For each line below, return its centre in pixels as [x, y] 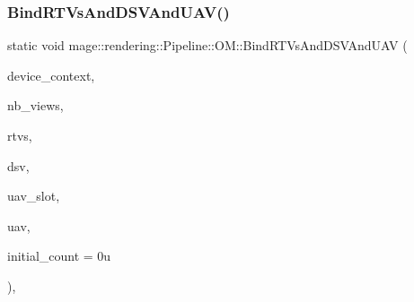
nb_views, [35, 105]
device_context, [51, 75]
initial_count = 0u [59, 256]
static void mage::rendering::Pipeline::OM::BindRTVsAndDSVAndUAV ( [207, 45]
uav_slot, [34, 196]
